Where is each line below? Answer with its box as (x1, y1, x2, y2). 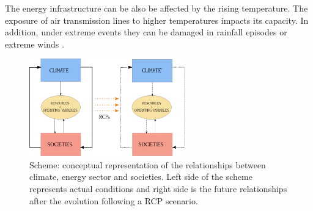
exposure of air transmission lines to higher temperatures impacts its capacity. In (5, 13, 309, 26)
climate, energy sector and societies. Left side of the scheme (29, 170, 252, 183)
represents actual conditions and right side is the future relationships (29, 182, 287, 195)
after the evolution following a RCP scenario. (29, 194, 198, 207)
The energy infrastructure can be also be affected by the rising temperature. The (5, 2, 308, 14)
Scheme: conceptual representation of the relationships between (29, 158, 266, 171)
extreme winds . (5, 37, 64, 50)
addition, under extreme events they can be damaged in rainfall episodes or (5, 26, 287, 38)
